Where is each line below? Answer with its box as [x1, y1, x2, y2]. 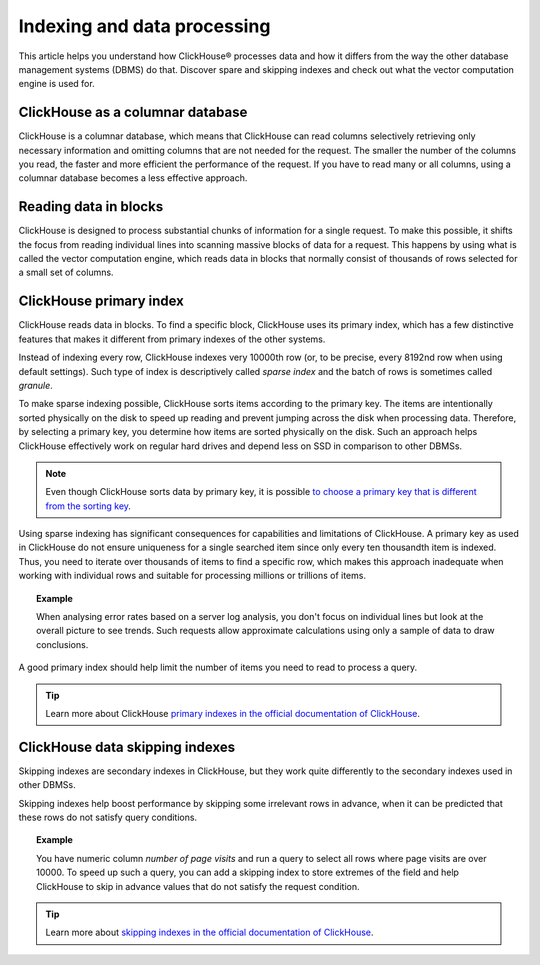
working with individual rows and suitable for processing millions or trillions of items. [18, 570, 367, 582]
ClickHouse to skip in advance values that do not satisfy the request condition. [36, 880, 360, 892]
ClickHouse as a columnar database [18, 104, 248, 121]
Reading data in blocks [18, 198, 164, 215]
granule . [18, 379, 54, 391]
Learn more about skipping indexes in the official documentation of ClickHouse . [45, 926, 374, 939]
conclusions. [36, 638, 89, 650]
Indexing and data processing [18, 15, 271, 37]
